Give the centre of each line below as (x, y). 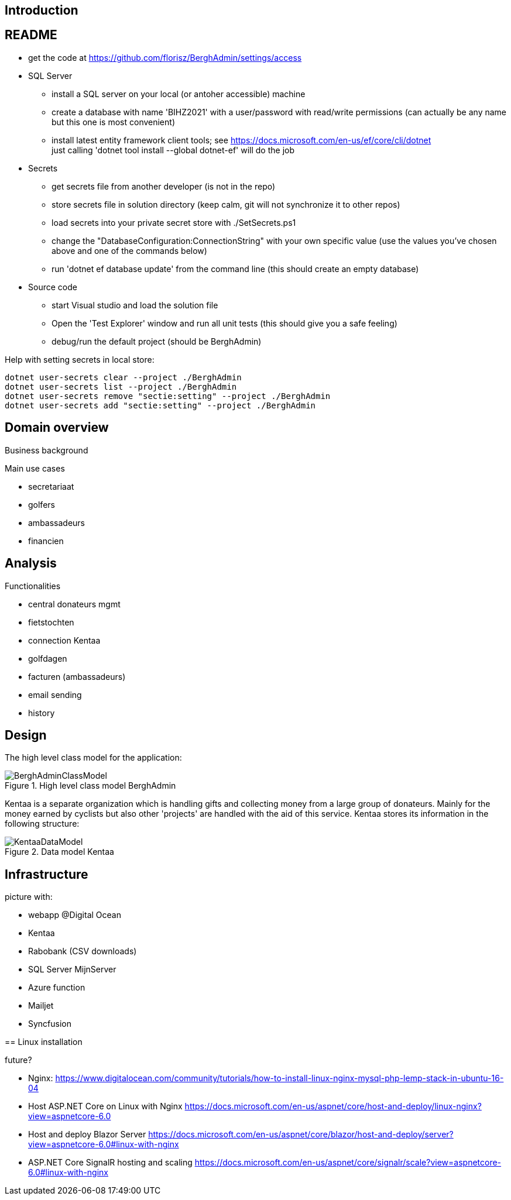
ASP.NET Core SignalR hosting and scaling (110, 1163)
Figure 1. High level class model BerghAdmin (90, 786)
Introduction (42, 10)
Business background (47, 450)
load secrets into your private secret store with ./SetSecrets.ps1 (174, 222)
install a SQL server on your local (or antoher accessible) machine (179, 94)
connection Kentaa (64, 640)
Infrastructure (47, 874)
